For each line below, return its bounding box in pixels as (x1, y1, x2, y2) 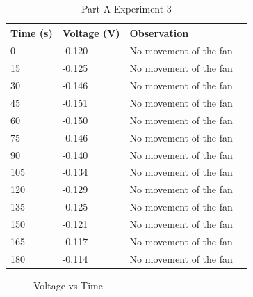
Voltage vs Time (33, 277, 104, 292)
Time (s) (10, 25, 53, 40)
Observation (129, 25, 189, 40)
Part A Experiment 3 (81, 1, 172, 15)
